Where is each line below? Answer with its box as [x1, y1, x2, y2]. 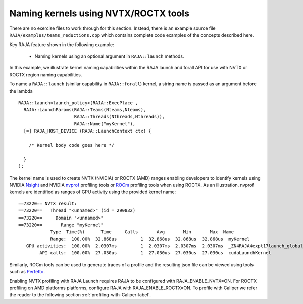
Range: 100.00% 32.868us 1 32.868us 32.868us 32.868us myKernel [50, 236, 250, 242]
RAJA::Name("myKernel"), [74, 121, 136, 126]
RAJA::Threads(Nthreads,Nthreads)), [74, 114, 165, 120]
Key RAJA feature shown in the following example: [9, 41, 114, 48]
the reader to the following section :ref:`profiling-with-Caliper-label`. [9, 292, 151, 298]
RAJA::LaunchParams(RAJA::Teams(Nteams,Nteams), [23, 107, 146, 113]
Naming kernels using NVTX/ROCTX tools [9, 8, 189, 19]
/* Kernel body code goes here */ [28, 142, 115, 148]
